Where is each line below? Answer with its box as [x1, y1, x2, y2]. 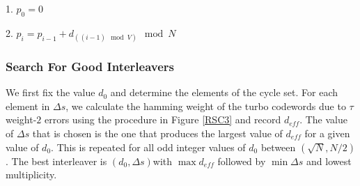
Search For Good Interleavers [6, 57, 175, 75]
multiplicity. [6, 167, 57, 182]
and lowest [306, 153, 352, 168]
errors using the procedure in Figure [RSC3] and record [44, 112, 281, 127]
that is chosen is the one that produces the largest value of [32, 125, 283, 140]
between [260, 139, 296, 154]
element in [6, 98, 50, 113]
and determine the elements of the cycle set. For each [110, 85, 338, 100]
